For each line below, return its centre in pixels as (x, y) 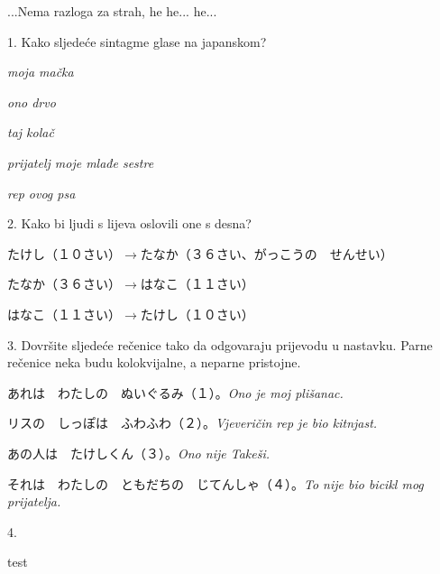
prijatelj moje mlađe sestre (81, 162)
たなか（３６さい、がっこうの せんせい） (266, 253)
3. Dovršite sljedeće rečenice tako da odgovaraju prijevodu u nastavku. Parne (220, 344)
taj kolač (31, 132)
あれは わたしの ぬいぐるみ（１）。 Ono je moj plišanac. (175, 392)
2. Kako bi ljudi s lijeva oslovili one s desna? (129, 223)
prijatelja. (34, 501)
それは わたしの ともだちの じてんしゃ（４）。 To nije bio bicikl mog (215, 483)
